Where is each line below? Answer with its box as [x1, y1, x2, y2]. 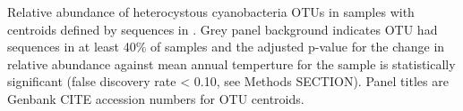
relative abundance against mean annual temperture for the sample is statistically [7, 54, 456, 73]
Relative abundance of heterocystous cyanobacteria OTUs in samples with [7, 3, 415, 20]
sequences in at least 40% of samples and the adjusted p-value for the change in [7, 37, 445, 56]
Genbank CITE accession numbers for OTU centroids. [7, 89, 304, 107]
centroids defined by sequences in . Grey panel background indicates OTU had [7, 20, 438, 38]
